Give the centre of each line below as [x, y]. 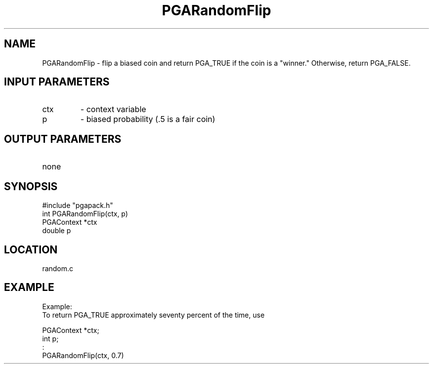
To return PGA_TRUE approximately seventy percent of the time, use [153, 315]
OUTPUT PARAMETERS [63, 139]
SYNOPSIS [31, 186]
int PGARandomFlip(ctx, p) [85, 214]
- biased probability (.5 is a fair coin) [148, 119]
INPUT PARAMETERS [57, 82]
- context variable [113, 109]
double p [57, 231]
